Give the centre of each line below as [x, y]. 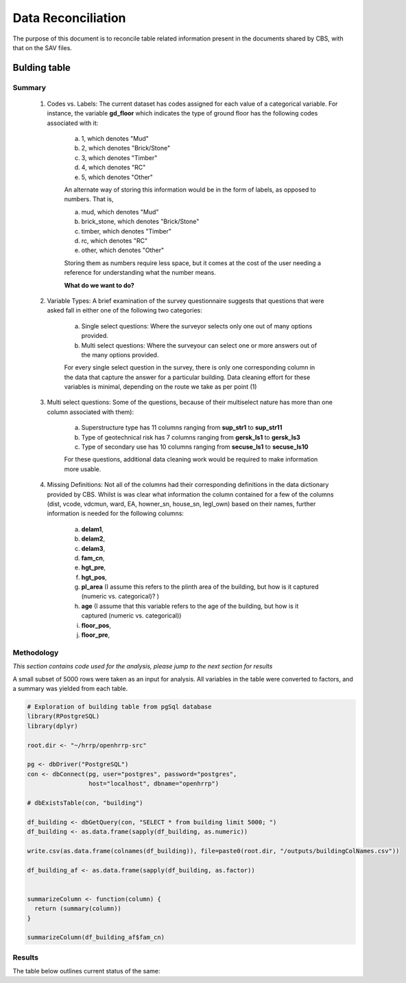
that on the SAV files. [42, 47]
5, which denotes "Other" [117, 177]
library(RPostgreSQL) [63, 716]
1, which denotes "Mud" [115, 139]
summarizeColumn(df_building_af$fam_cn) [96, 937]
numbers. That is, [89, 199]
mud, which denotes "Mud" [120, 212]
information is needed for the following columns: [116, 513]
